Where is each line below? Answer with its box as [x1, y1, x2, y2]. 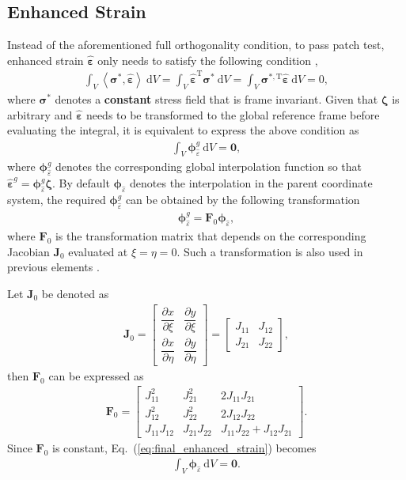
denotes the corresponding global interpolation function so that [55, 158, 362, 175]
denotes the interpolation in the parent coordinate [130, 175, 373, 191]
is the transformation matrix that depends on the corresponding [55, 228, 366, 244]
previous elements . [7, 259, 100, 275]
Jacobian [7, 243, 50, 259]
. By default [51, 175, 110, 191]
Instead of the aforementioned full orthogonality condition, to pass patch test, [7, 36, 385, 53]
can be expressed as [48, 367, 144, 384]
